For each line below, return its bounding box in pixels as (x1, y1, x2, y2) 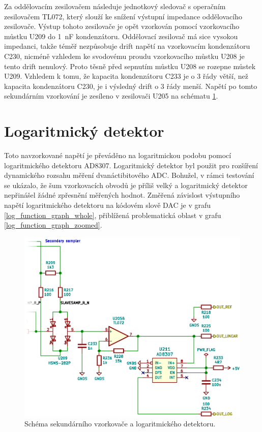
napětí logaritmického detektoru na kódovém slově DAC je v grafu (4, 200, 211, 210)
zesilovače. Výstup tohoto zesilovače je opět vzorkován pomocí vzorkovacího (4, 21, 240, 32)
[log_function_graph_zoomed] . (4, 220, 102, 230)
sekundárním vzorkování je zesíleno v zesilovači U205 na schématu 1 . (4, 90, 218, 101)
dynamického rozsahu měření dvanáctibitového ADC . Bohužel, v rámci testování (4, 170, 254, 180)
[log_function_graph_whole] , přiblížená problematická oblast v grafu (4, 209, 221, 220)
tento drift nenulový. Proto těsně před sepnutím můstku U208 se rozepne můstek (4, 60, 256, 71)
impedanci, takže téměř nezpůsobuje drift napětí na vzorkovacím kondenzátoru (4, 41, 250, 51)
